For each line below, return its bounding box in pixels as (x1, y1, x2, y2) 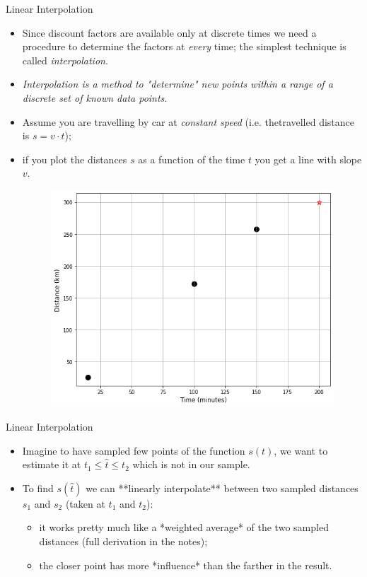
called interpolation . (22, 52, 108, 67)
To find (22, 480, 54, 495)
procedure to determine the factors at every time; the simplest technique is (22, 39, 346, 54)
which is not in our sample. (132, 457, 250, 472)
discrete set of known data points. (22, 90, 168, 105)
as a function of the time (138, 151, 245, 166)
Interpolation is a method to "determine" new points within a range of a (22, 76, 333, 91)
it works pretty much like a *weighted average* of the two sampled (39, 520, 329, 535)
